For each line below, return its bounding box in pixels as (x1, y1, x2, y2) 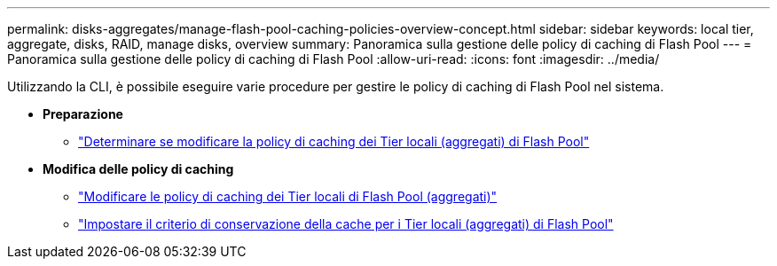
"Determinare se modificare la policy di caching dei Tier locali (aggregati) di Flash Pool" (78, 134, 590, 149)
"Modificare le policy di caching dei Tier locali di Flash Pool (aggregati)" (78, 189, 498, 204)
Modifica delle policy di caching (43, 161, 234, 176)
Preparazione (43, 106, 123, 121)
